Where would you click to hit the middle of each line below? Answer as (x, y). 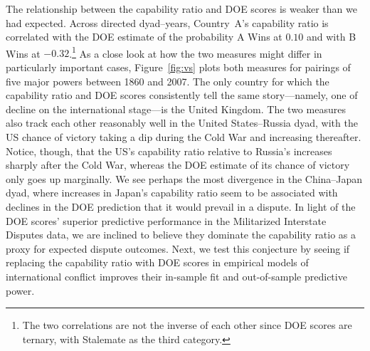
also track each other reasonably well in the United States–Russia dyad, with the (182, 123)
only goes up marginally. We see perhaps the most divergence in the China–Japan (184, 178)
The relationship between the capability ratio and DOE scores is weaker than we (181, 9)
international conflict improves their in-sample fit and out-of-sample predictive (176, 276)
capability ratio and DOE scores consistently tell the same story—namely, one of (182, 95)
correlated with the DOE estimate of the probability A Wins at (144, 37)
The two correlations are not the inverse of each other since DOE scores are (187, 325)
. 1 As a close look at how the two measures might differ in (196, 52)
